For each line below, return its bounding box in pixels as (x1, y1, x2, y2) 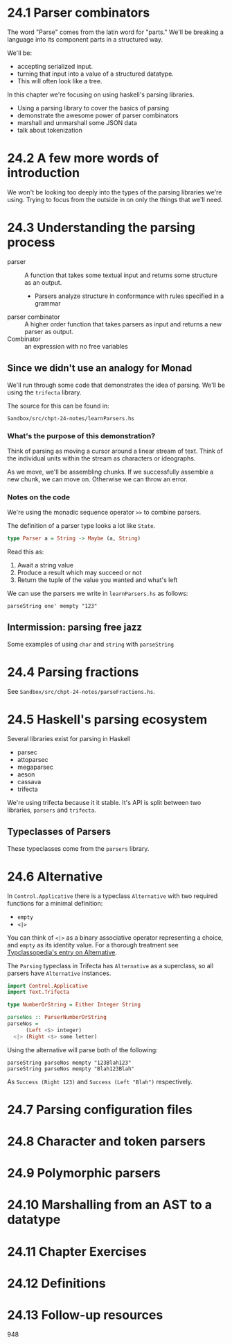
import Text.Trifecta (7, 988, 70, 996)
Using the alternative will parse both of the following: (7, 1045, 158, 1054)
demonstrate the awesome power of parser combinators (17, 111, 179, 119)
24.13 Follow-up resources (7, 1307, 163, 1322)
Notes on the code (7, 492, 71, 501)
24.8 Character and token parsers (7, 1134, 206, 1150)
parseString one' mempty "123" (7, 603, 98, 610)
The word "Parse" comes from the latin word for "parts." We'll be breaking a (7, 28, 224, 36)
